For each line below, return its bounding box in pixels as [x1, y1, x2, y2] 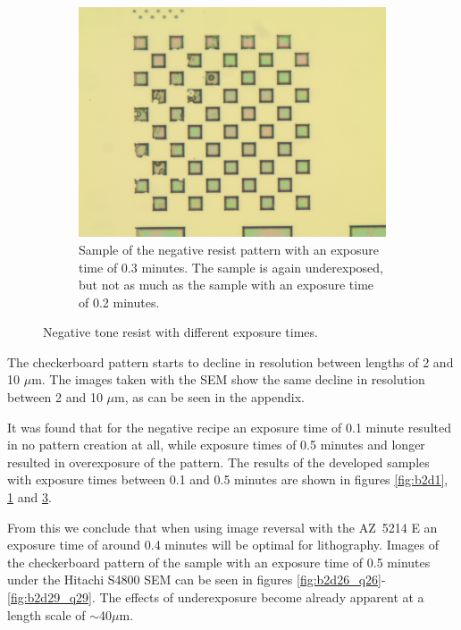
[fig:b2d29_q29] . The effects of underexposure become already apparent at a [7, 588, 424, 607]
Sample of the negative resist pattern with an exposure [79, 239, 379, 258]
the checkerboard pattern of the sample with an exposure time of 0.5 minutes [7, 552, 431, 571]
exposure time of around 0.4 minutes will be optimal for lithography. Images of [7, 535, 440, 554]
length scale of [7, 605, 86, 624]
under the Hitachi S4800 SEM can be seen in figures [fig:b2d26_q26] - [7, 570, 386, 589]
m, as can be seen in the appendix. [114, 388, 305, 407]
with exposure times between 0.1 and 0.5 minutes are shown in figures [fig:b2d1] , [7, 470, 448, 489]
